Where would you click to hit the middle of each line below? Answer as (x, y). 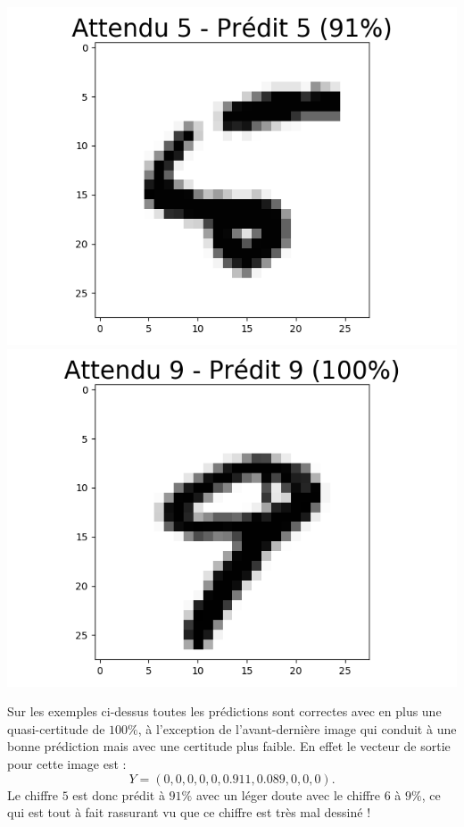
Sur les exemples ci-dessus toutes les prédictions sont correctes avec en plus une (224, 711)
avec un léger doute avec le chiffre (288, 794)
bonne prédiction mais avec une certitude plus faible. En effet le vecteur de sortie (229, 746)
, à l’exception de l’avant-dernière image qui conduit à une (297, 728)
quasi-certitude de (56, 728)
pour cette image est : (67, 763)
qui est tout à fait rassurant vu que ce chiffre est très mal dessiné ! (189, 812)
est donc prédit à (119, 794)
